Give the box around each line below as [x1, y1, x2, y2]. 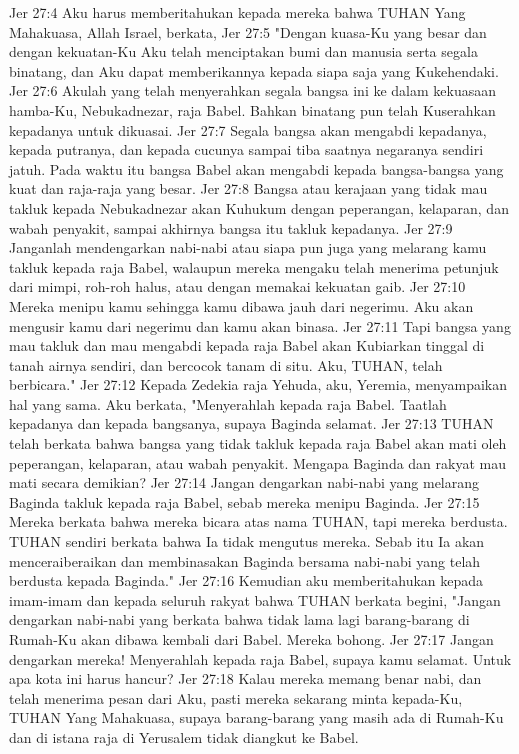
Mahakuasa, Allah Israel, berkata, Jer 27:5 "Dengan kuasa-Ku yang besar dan [9, 21, 487, 42]
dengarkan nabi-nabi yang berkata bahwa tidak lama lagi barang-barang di [9, 609, 470, 630]
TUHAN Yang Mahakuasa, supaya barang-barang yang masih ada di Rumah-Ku [9, 707, 504, 728]
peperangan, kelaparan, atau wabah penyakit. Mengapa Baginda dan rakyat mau [9, 452, 506, 473]
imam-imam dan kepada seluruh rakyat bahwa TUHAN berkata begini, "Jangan [9, 589, 501, 610]
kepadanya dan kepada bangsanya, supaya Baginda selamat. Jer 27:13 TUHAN [9, 413, 494, 434]
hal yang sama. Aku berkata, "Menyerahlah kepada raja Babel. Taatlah [9, 393, 447, 414]
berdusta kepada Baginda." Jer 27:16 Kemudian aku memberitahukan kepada [9, 570, 484, 591]
